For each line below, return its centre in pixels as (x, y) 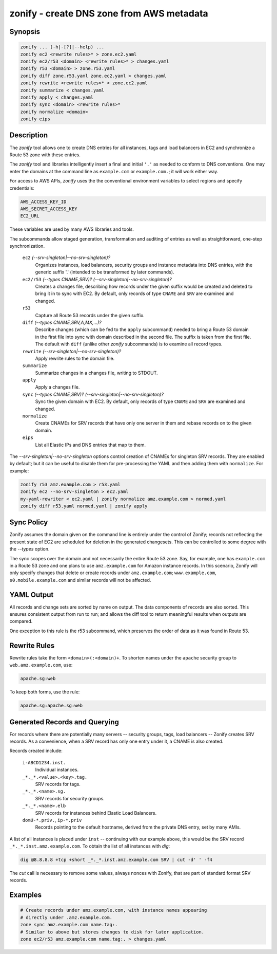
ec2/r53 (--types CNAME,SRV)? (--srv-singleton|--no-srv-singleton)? (97, 279)
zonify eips (35, 119)
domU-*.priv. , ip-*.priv (52, 820)
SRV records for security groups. (70, 798)
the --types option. (29, 549)
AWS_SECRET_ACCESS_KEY (49, 209)
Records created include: (36, 751)
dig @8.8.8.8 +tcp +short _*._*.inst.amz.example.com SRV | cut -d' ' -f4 (116, 860)
